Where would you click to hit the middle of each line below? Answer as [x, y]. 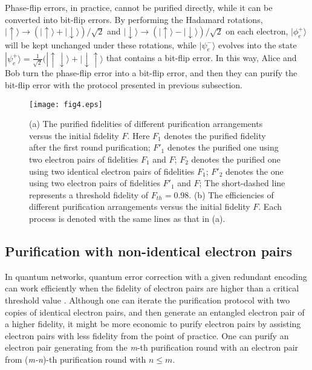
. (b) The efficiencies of [231, 194]
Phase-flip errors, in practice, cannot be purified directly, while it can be [139, 7]
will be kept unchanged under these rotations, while [101, 44]
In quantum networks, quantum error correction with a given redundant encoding [156, 276]
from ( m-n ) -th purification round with [76, 359]
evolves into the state [258, 44]
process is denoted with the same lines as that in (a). [127, 218]
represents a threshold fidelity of [89, 194]
